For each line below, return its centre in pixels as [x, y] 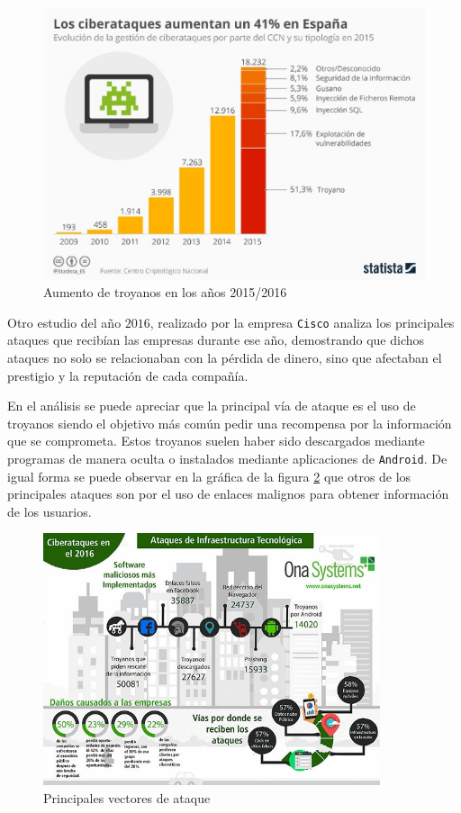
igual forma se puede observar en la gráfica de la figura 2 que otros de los [209, 476]
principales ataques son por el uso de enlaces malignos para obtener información [228, 494]
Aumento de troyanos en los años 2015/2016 [165, 292]
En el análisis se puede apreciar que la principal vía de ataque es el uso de [212, 406]
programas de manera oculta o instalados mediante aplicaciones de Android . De [227, 458]
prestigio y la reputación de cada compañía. [128, 375]
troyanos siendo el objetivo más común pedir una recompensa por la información [230, 423]
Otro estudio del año [64, 322]
